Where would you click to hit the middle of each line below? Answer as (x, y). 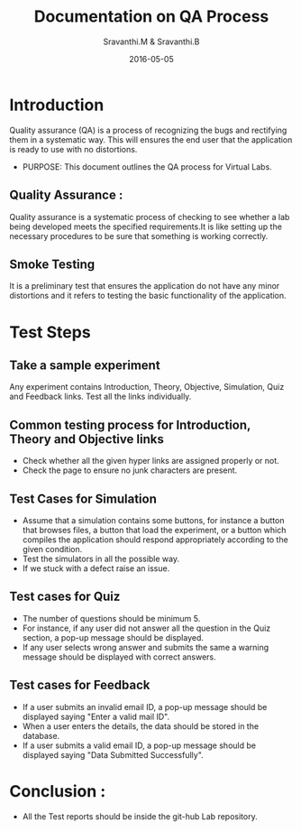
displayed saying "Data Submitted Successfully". (113, 754)
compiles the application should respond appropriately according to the (155, 540)
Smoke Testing (52, 264)
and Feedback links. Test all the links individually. (100, 397)
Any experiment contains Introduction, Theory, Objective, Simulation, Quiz (147, 387)
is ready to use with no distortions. (73, 149)
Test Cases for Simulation (83, 499)
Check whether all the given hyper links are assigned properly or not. (150, 461)
